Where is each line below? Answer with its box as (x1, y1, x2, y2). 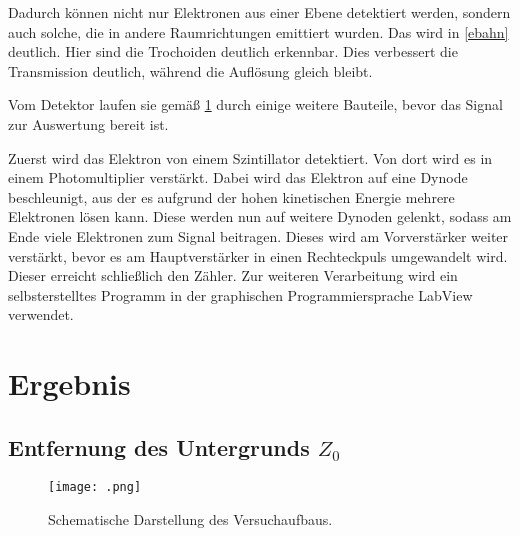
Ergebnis (8, 363, 131, 404)
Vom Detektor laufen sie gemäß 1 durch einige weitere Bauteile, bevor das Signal (8, 94, 503, 115)
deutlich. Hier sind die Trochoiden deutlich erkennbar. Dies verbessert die (8, 41, 458, 62)
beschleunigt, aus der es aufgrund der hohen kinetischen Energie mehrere (8, 186, 455, 207)
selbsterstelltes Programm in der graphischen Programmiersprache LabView (8, 284, 473, 305)
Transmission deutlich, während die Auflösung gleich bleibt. (8, 60, 373, 81)
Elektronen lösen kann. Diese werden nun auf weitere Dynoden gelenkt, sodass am (8, 206, 512, 227)
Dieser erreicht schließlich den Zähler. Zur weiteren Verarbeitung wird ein (8, 265, 458, 286)
